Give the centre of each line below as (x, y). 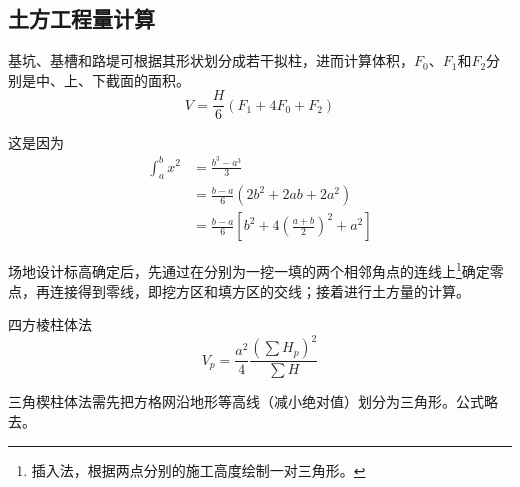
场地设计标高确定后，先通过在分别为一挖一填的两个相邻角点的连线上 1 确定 (249, 270)
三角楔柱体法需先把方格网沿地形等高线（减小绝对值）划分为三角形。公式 (246, 401)
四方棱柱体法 (50, 324)
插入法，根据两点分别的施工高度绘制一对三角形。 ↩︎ (198, 469)
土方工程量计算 (81, 18)
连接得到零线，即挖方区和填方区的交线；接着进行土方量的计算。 (259, 290)
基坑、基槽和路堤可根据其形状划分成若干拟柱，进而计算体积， (211, 60)
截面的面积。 (147, 79)
